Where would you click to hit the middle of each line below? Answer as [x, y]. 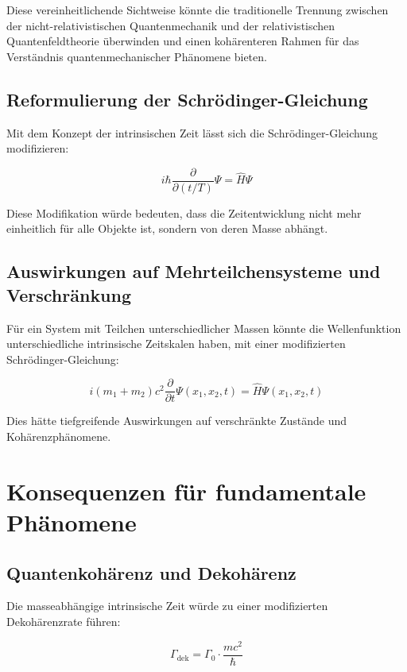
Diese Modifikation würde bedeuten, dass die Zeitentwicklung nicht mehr [184, 212]
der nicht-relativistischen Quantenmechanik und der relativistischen [171, 25]
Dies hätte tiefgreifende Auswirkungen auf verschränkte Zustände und [177, 421]
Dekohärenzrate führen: [64, 621]
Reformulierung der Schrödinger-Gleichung [187, 99]
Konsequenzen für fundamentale [186, 490]
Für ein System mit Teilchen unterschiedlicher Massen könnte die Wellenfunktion [204, 328]
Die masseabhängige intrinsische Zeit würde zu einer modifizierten [167, 606]
